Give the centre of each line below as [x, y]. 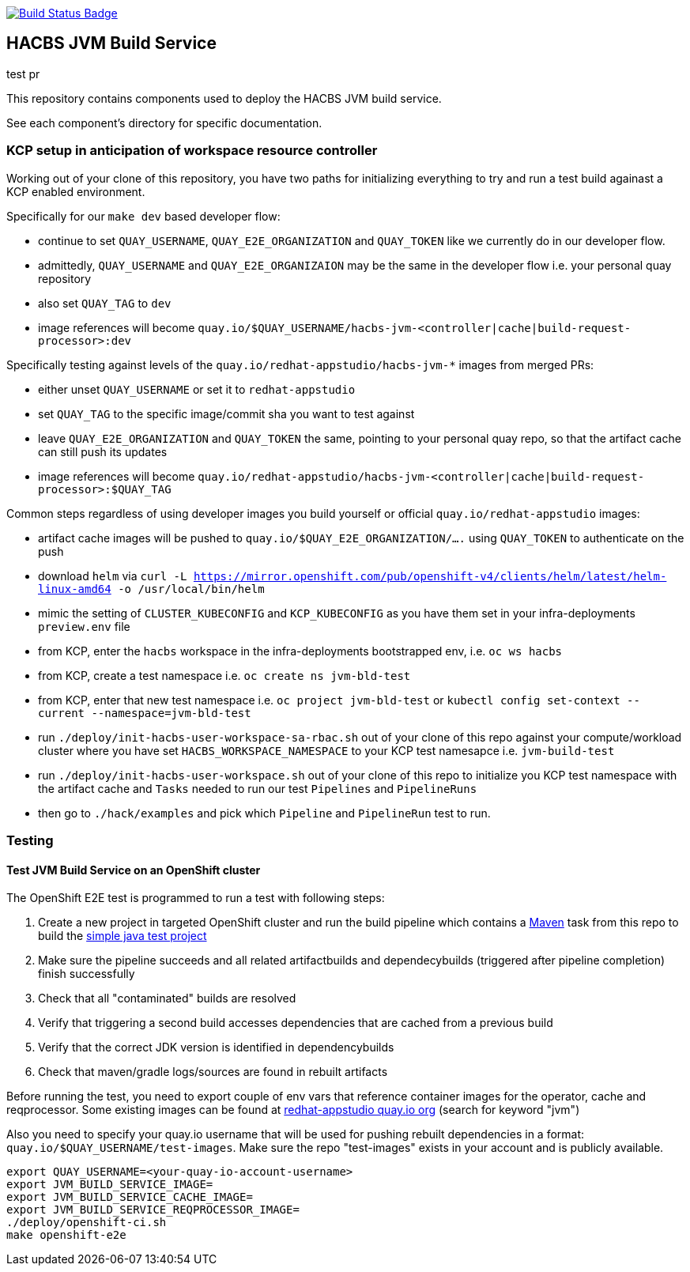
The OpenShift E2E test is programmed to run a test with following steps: [196, 898]
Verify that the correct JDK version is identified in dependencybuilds [216, 1047]
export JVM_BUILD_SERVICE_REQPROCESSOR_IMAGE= [153, 1210]
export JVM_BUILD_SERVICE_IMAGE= [110, 1185]
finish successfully [87, 974]
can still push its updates [103, 451]
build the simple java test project [123, 936]
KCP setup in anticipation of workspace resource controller [192, 151]
